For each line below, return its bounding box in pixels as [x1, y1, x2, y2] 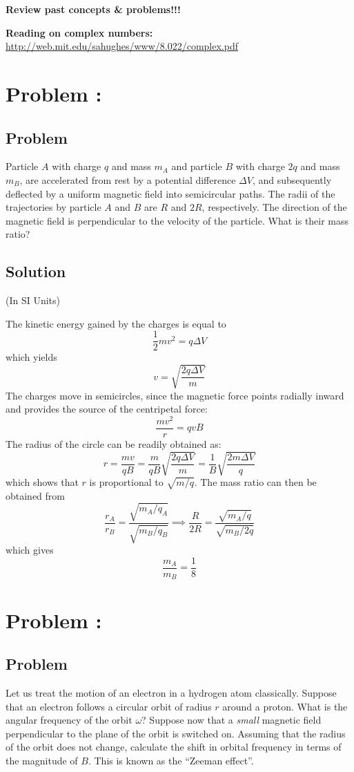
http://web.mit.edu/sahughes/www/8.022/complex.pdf [6, 39, 238, 53]
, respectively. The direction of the [201, 200, 347, 214]
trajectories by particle [6, 200, 101, 214]
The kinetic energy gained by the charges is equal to [6, 316, 226, 330]
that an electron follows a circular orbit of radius [6, 699, 212, 713]
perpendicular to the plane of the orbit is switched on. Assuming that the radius [6, 726, 346, 740]
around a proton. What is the [222, 699, 348, 713]
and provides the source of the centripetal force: [6, 402, 208, 416]
